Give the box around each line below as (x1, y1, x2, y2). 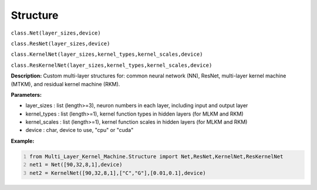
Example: (11, 137, 35, 144)
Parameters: (11, 91, 42, 98)
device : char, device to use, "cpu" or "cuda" (25, 127, 134, 134)
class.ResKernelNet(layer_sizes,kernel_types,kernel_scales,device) (11, 62, 213, 69)
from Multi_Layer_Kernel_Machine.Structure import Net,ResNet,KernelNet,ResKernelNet (29, 153, 284, 160)
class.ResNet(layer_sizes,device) (11, 40, 110, 47)
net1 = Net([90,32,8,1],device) (29, 161, 123, 168)
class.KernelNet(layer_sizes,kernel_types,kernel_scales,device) (11, 51, 203, 58)
